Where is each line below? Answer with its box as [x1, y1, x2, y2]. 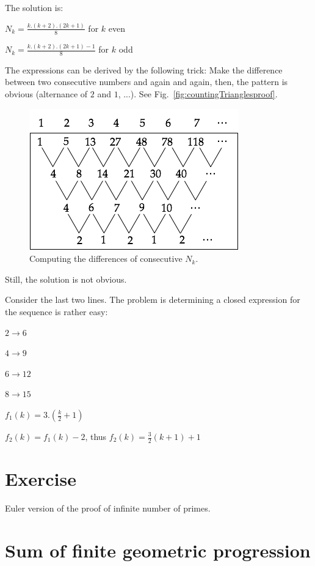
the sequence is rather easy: [5, 305, 108, 318]
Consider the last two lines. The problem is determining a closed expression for [5, 293, 300, 306]
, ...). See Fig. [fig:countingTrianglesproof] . [118, 88, 278, 100]
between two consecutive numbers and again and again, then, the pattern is [5, 75, 288, 88]
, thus [85, 430, 107, 442]
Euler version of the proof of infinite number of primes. [5, 501, 211, 514]
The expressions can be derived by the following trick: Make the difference [5, 63, 283, 76]
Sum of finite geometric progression [5, 537, 311, 562]
